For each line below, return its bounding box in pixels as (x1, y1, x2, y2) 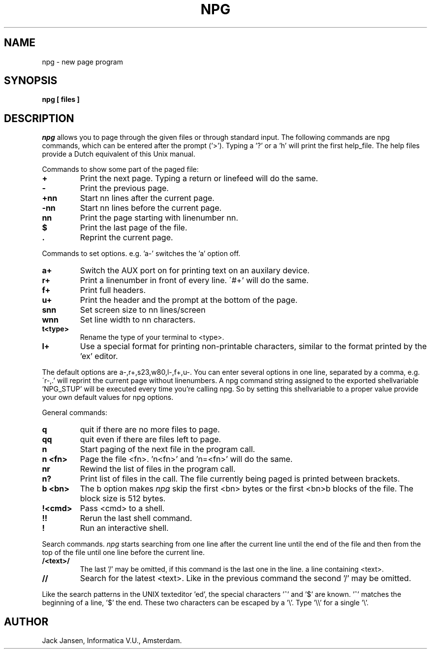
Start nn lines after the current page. (80, 193, 215, 203)
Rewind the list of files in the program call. (80, 464, 236, 474)
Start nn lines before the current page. (80, 203, 222, 213)
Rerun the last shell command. (80, 513, 192, 523)
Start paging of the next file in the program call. (80, 444, 255, 455)
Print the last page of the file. (80, 223, 187, 233)
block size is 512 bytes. (80, 493, 166, 504)
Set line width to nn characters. (80, 315, 196, 325)
